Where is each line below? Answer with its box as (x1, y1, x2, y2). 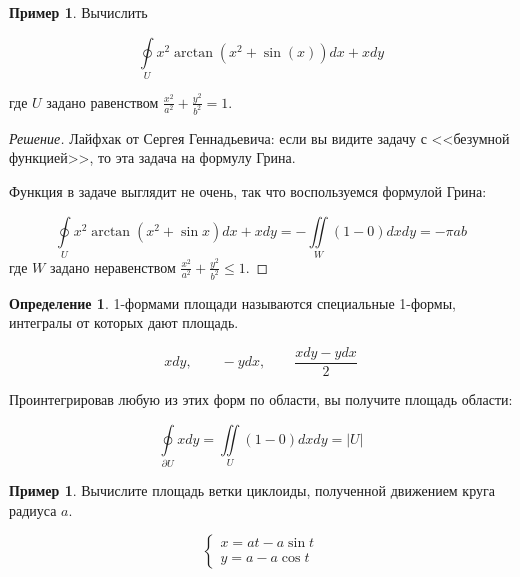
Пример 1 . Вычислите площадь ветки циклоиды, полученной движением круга (9, 479, 495, 500)
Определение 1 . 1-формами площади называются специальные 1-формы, (9, 292, 456, 313)
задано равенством (46, 91, 159, 112)
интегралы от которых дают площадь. (9, 312, 239, 333)
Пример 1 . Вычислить (9, 2, 148, 22)
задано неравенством (49, 256, 176, 277)
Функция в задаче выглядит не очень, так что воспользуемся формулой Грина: (9, 180, 487, 201)
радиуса (9, 499, 57, 520)
